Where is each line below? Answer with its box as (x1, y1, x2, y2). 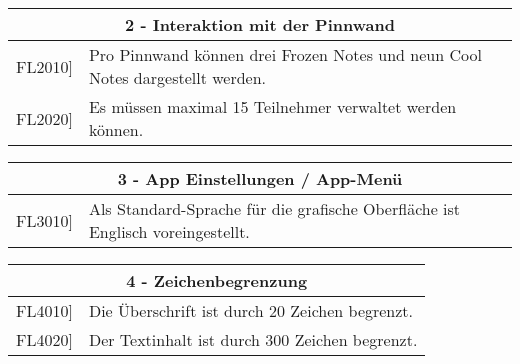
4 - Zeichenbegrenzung (126, 269, 308, 292)
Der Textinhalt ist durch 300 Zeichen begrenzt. (88, 328, 418, 351)
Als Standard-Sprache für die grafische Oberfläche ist (88, 197, 461, 220)
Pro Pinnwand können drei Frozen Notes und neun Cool (88, 43, 482, 66)
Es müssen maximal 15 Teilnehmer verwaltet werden (88, 95, 457, 118)
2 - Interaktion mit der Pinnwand (125, 13, 395, 36)
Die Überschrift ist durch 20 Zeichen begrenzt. (88, 299, 414, 322)
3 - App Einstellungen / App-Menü (117, 167, 403, 190)
